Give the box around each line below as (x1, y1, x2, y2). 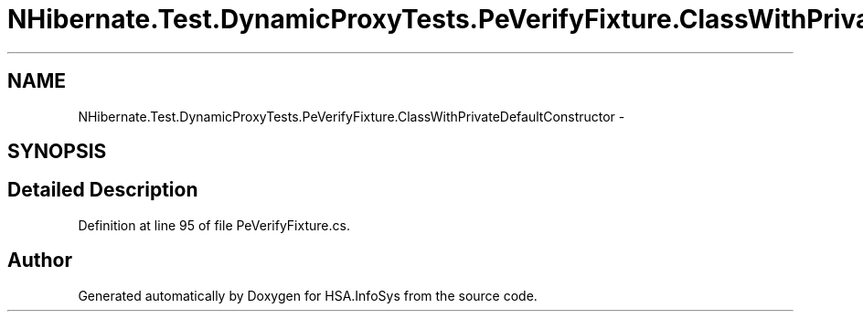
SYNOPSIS (7, 140, 107, 164)
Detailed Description (7, 178, 198, 202)
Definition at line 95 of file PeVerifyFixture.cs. (78, 217, 350, 233)
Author (7, 249, 72, 272)
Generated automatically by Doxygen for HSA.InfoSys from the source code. (78, 287, 538, 303)
